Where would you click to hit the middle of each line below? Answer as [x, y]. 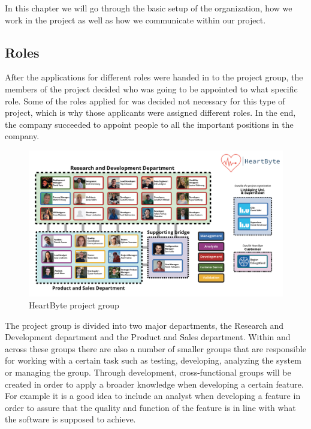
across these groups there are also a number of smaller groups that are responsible [156, 348]
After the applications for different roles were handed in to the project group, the [154, 77]
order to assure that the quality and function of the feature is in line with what [150, 407]
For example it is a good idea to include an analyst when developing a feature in [153, 396]
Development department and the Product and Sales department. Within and [148, 337]
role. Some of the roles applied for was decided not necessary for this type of [145, 100]
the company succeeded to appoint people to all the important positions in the [149, 124]
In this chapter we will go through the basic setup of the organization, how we [149, 8]
